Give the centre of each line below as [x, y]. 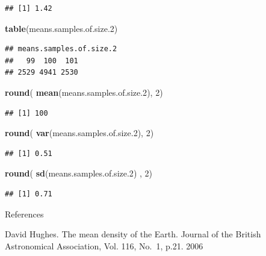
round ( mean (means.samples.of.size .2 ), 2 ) [84, 92]
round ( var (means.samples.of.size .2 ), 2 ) [79, 133]
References [24, 214]
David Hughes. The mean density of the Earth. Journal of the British [133, 234]
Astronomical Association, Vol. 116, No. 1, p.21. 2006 [104, 245]
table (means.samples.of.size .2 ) [61, 28]
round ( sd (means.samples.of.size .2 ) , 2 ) [79, 173]
